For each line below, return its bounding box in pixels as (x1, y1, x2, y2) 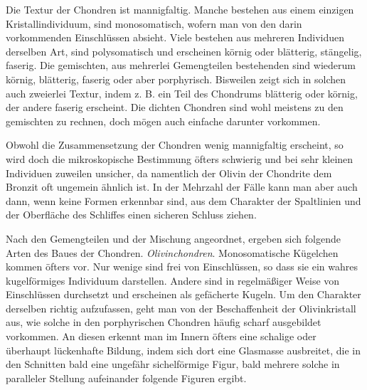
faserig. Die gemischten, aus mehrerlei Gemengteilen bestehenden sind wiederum (6, 58, 356, 73)
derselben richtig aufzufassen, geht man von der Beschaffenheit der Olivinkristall (6, 300, 356, 315)
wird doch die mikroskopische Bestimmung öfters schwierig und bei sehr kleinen (6, 151, 353, 166)
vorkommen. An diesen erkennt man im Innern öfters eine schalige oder (6, 329, 317, 344)
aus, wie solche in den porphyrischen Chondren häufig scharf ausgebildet (6, 315, 321, 330)
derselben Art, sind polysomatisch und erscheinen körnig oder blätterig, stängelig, (6, 43, 362, 58)
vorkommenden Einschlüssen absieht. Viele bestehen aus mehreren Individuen (6, 30, 344, 45)
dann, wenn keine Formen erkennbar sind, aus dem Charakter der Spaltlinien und (6, 193, 361, 208)
